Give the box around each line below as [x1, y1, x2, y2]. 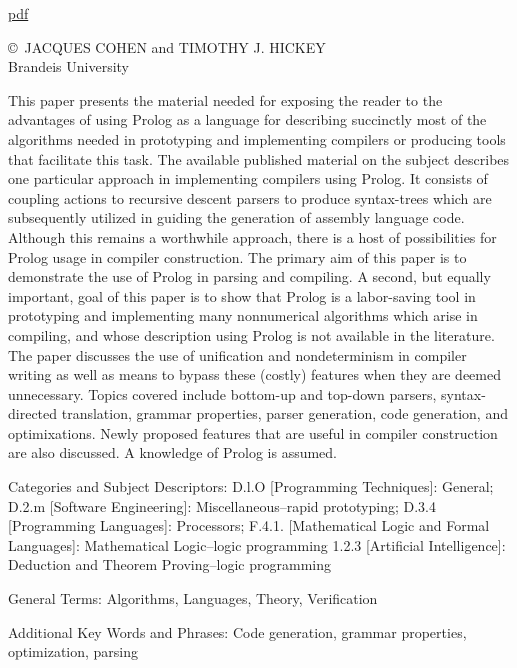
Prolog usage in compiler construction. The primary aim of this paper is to [8, 246, 467, 267]
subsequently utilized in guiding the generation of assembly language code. [8, 207, 465, 228]
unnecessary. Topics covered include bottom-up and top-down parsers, [8, 383, 437, 404]
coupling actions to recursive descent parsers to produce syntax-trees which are [8, 187, 492, 208]
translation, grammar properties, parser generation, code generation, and [61, 403, 508, 424]
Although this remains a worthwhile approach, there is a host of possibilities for [8, 226, 497, 247]
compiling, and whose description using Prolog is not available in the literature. [8, 324, 495, 345]
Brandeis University [8, 56, 129, 77]
